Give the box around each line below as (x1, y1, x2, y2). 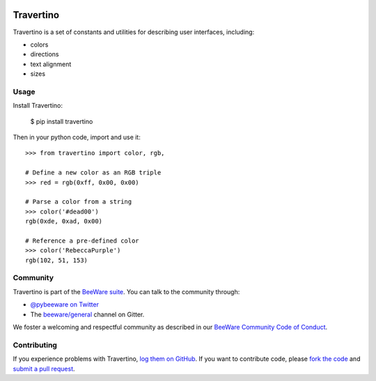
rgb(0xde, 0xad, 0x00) (25, 218, 103, 225)
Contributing (13, 340, 57, 350)
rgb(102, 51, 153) (25, 256, 88, 264)
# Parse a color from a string (25, 198, 132, 206)
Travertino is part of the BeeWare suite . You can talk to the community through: (13, 287, 240, 295)
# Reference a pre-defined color (25, 236, 139, 245)
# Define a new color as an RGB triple (25, 169, 162, 177)
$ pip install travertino (30, 117, 93, 125)
